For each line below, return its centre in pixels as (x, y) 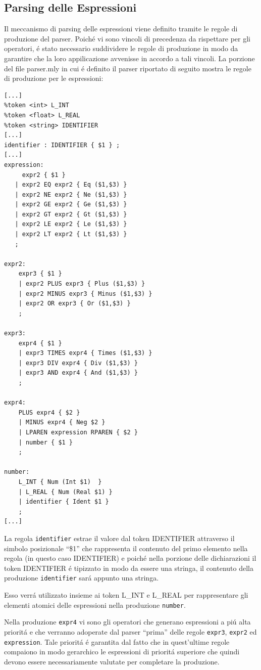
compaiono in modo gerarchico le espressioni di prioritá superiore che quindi (122, 652)
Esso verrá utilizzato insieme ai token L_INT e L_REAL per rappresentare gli (126, 594)
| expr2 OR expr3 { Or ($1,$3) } (74, 304)
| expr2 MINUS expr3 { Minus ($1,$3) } (85, 294)
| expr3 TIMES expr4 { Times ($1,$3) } (85, 353)
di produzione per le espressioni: (54, 78)
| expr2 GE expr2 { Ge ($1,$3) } (71, 205)
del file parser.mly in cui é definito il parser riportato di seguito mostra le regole (128, 68)
